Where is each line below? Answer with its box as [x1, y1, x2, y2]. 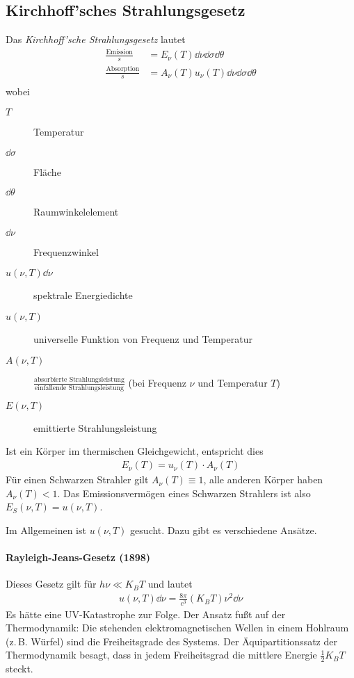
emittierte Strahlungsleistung [33, 420, 157, 435]
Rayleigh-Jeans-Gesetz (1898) [6, 550, 151, 565]
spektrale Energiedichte [33, 288, 133, 302]
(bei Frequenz [128, 375, 186, 389]
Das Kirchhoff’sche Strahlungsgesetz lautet [6, 32, 186, 47]
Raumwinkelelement [33, 204, 119, 219]
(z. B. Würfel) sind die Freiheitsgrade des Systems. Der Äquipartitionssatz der [6, 633, 337, 648]
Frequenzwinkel [33, 244, 99, 259]
